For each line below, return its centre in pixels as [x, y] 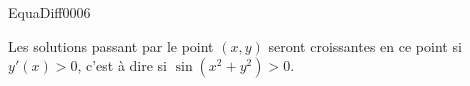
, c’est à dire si [122, 65]
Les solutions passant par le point [111, 45]
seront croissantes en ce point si [365, 45]
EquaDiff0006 [49, 12]
